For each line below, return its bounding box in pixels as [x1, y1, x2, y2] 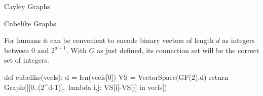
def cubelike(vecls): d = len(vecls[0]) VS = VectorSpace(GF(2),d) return [4, 71, 229, 82]
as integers [222, 35, 255, 45]
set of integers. [4, 55, 49, 65]
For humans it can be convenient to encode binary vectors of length [4, 35, 214, 45]
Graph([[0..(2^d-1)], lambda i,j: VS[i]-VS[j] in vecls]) [4, 81, 167, 92]
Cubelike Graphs [4, 18, 56, 28]
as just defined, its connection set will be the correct [97, 44, 259, 55]
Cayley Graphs [4, 1, 50, 11]
